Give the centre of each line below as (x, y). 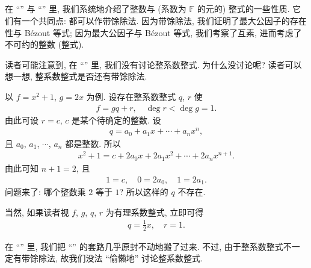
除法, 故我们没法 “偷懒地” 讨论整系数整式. (120, 258)
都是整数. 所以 (93, 143)
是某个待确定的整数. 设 (116, 120)
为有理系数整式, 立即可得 (155, 212)
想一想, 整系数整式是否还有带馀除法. (76, 76)
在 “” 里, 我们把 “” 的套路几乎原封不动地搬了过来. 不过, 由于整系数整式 (144, 246)
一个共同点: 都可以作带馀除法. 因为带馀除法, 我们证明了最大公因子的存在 (164, 20)
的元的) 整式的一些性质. (243, 9)
